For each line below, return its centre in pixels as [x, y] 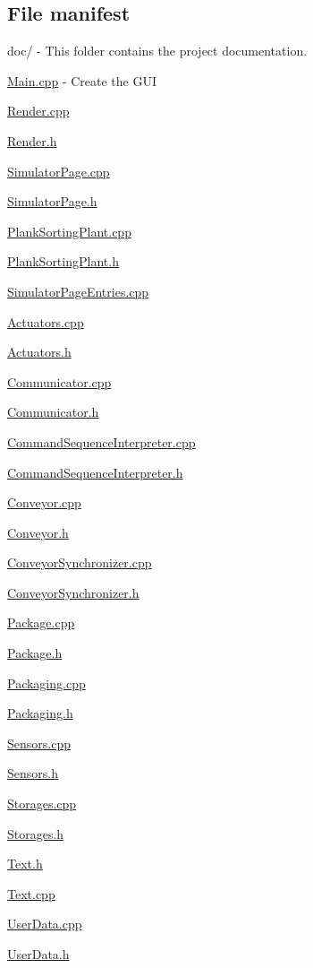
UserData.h [38, 954]
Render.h [32, 140]
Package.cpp [41, 622]
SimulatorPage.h [52, 201]
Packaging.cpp [47, 683]
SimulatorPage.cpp [59, 171]
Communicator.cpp [59, 381]
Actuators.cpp [46, 321]
